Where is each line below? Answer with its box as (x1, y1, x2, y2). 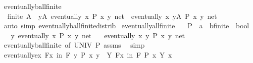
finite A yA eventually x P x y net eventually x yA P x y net (7, 10, 217, 21)
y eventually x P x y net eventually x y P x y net (10, 30, 185, 40)
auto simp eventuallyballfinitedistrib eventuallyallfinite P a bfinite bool (3, 20, 249, 31)
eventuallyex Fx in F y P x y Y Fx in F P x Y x (3, 49, 172, 60)
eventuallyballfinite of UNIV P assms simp (3, 40, 145, 50)
